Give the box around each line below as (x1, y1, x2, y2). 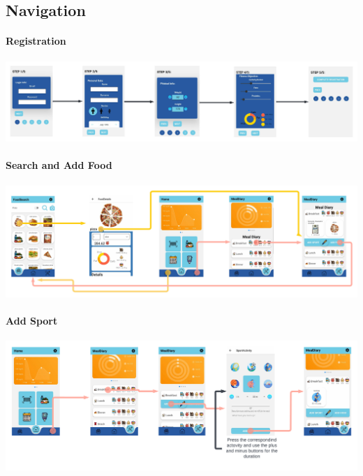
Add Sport (6, 313, 58, 328)
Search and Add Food (6, 158, 112, 172)
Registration (6, 34, 66, 48)
